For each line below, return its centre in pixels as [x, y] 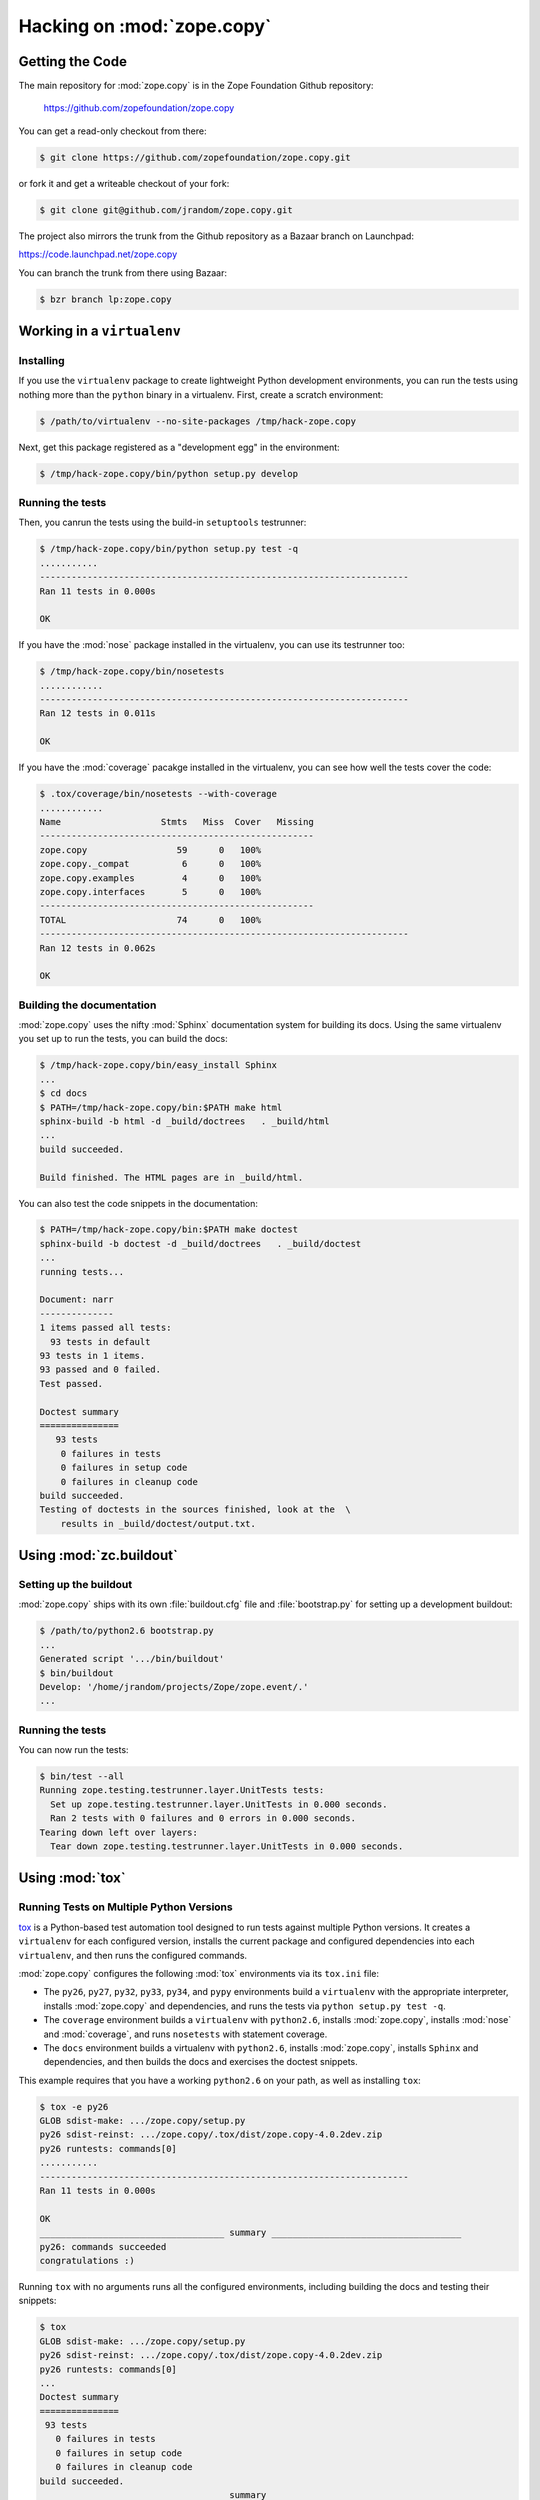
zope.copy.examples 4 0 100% [150, 878]
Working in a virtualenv [100, 330]
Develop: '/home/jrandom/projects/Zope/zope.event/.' [174, 1686]
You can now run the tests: [73, 1750]
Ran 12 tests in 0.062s [98, 948]
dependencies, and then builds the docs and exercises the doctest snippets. [201, 2062]
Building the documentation [87, 1005]
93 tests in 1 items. [92, 1355]
